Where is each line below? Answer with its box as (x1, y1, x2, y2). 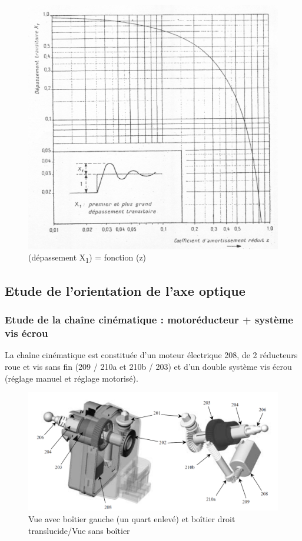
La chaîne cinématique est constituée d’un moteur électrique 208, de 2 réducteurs (5, 349, 298, 361)
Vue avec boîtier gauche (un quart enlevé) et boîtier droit (28, 512, 235, 525)
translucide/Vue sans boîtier (28, 524, 130, 536)
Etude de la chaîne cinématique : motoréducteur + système (5, 312, 293, 327)
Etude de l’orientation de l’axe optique (5, 281, 245, 299)
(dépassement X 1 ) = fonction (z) (28, 251, 147, 265)
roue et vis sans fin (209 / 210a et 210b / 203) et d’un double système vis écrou (5, 360, 292, 372)
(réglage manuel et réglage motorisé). (5, 372, 138, 384)
